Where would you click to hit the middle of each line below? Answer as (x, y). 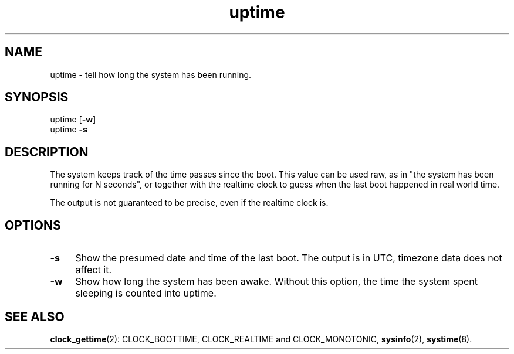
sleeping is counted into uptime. (146, 293)
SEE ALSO (35, 316)
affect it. (94, 270)
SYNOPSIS (37, 97)
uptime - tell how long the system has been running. (151, 74)
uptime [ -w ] (73, 120)
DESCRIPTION (47, 152)
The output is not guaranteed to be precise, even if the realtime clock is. (189, 203)
